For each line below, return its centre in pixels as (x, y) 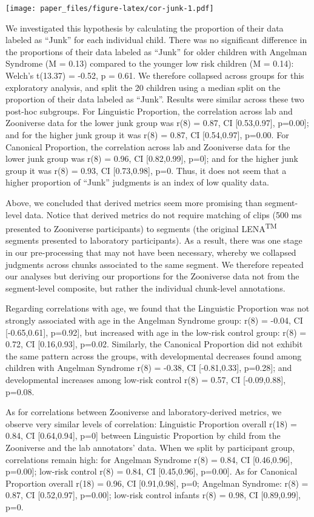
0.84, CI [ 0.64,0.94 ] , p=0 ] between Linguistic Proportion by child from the (143, 435)
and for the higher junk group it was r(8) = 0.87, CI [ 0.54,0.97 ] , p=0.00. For (147, 135)
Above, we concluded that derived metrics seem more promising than (134, 202)
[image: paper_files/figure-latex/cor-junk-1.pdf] (110, 8)
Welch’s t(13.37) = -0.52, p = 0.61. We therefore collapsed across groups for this (155, 75)
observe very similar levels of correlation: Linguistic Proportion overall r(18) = (151, 423)
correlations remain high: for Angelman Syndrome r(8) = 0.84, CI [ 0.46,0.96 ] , (149, 459)
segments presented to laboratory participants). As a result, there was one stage (154, 240)
